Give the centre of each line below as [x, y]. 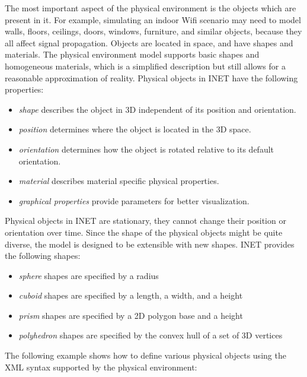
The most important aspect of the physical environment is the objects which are [151, 8]
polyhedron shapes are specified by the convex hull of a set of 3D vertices [151, 335]
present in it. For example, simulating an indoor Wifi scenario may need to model [153, 19]
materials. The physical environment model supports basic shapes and [132, 54]
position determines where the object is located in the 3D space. [135, 129]
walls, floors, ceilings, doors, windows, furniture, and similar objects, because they [153, 31]
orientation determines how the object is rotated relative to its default [146, 149]
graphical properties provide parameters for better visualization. [134, 200]
